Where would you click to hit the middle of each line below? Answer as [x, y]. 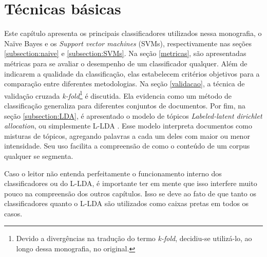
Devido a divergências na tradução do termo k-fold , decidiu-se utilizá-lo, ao [134, 238]
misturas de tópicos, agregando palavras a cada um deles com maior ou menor [127, 135]
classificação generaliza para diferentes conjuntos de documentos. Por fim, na [125, 105]
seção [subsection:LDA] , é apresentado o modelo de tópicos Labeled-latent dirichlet [133, 115]
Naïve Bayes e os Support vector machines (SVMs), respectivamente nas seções [128, 43]
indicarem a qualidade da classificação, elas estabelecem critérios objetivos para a [132, 73]
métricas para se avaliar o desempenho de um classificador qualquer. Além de [126, 63]
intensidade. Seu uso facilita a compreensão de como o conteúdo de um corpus [127, 146]
